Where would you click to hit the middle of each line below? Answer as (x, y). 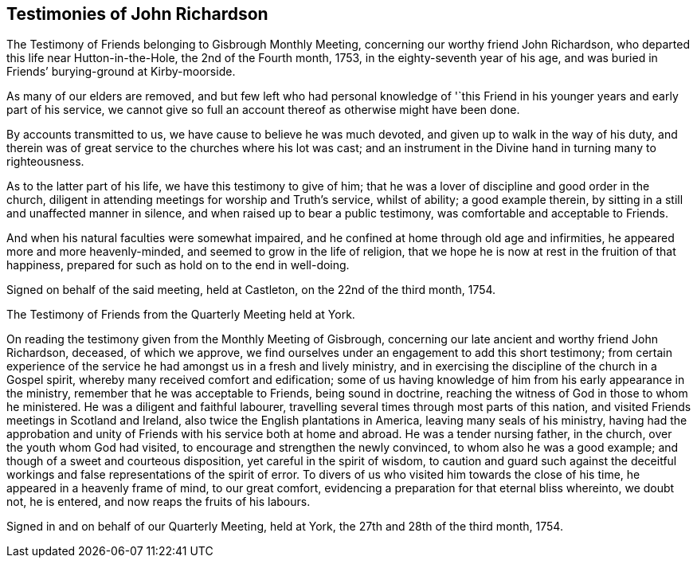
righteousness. (45, 162)
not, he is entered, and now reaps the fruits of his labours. (159, 502)
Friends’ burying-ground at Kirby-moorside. (121, 72)
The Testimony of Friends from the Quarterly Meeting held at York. (181, 315)
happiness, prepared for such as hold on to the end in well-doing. (178, 265)
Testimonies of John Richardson (137, 14)
